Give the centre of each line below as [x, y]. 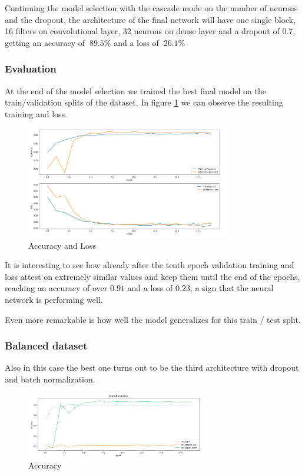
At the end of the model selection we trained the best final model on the [135, 90]
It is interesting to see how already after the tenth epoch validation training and [150, 265]
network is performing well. [54, 300]
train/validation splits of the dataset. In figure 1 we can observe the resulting [144, 102]
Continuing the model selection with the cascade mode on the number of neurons [151, 8]
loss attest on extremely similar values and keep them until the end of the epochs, [152, 276]
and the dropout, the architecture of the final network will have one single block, [150, 19]
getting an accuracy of [45, 42]
